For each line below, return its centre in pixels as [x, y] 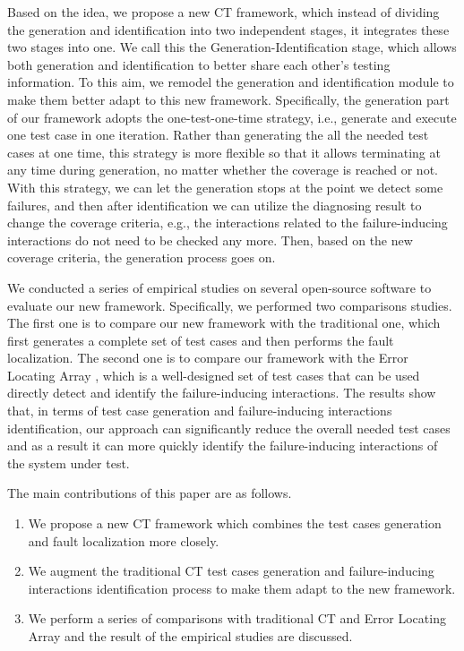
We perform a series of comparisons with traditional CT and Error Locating [237, 618]
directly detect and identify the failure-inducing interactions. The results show [222, 393]
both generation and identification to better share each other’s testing [199, 64]
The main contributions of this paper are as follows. [150, 493]
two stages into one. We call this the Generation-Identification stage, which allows [232, 47]
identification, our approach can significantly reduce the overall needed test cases [229, 428]
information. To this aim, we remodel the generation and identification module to [231, 82]
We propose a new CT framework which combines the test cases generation [235, 523]
